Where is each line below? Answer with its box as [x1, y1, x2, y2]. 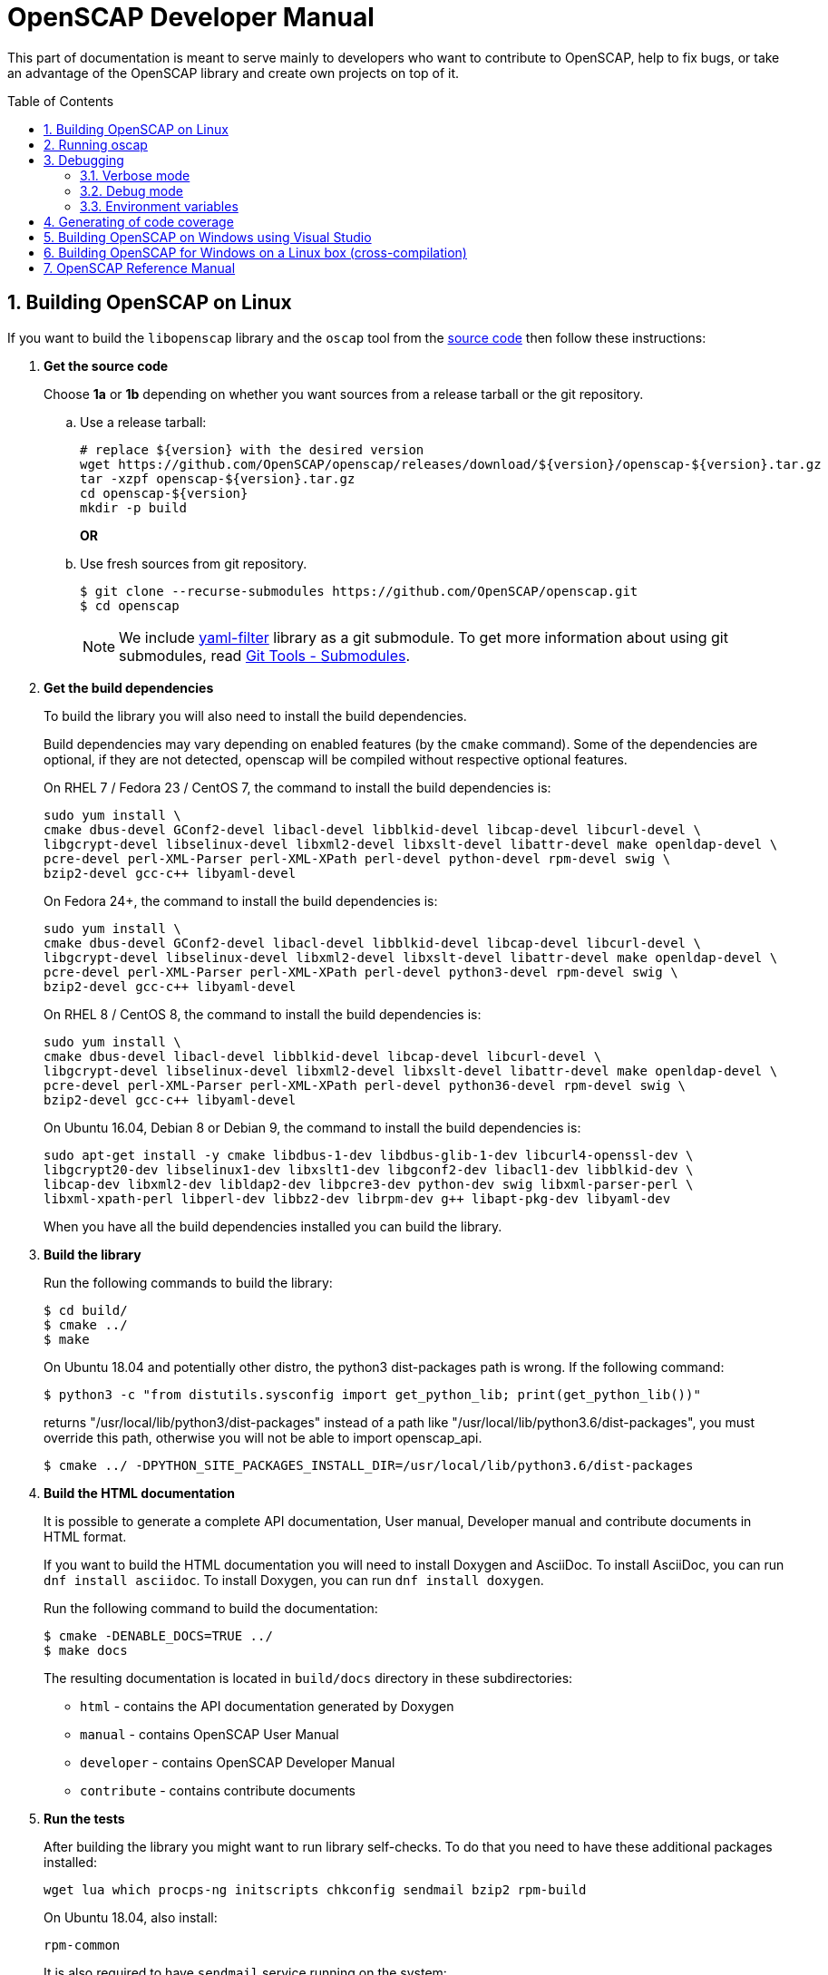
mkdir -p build [80, 500, 188, 515]
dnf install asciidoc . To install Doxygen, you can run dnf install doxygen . [44, 1571, 544, 1588]
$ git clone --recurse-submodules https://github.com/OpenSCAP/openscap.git [80, 583, 638, 598]
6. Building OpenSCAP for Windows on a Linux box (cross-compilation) [44, 244, 467, 260]
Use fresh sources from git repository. [80, 555, 307, 571]
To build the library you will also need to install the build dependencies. [44, 707, 467, 724]
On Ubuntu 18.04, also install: [44, 1909, 218, 1925]
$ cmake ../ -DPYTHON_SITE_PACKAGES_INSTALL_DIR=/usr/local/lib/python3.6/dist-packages [44, 1457, 694, 1473]
